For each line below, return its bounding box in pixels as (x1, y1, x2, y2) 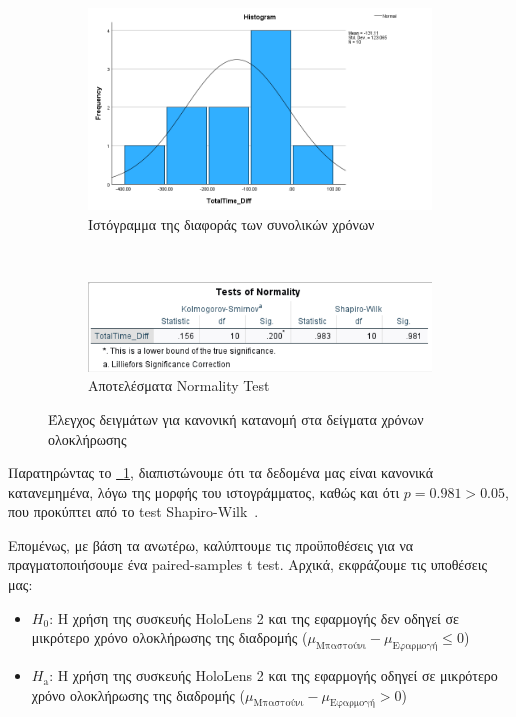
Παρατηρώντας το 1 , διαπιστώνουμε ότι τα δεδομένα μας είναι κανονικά (8, 462, 434, 483)
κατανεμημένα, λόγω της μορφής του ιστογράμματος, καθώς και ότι (8, 481, 400, 502)
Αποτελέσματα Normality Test (88, 375, 270, 396)
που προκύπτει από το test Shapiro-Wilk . (8, 501, 259, 522)
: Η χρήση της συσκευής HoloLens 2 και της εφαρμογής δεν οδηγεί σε (49, 607, 459, 628)
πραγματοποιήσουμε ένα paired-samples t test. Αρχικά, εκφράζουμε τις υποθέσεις (8, 554, 487, 575)
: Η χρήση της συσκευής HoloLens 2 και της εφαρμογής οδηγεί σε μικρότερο (49, 665, 498, 686)
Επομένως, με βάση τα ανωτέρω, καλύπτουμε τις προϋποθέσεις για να (8, 534, 414, 555)
